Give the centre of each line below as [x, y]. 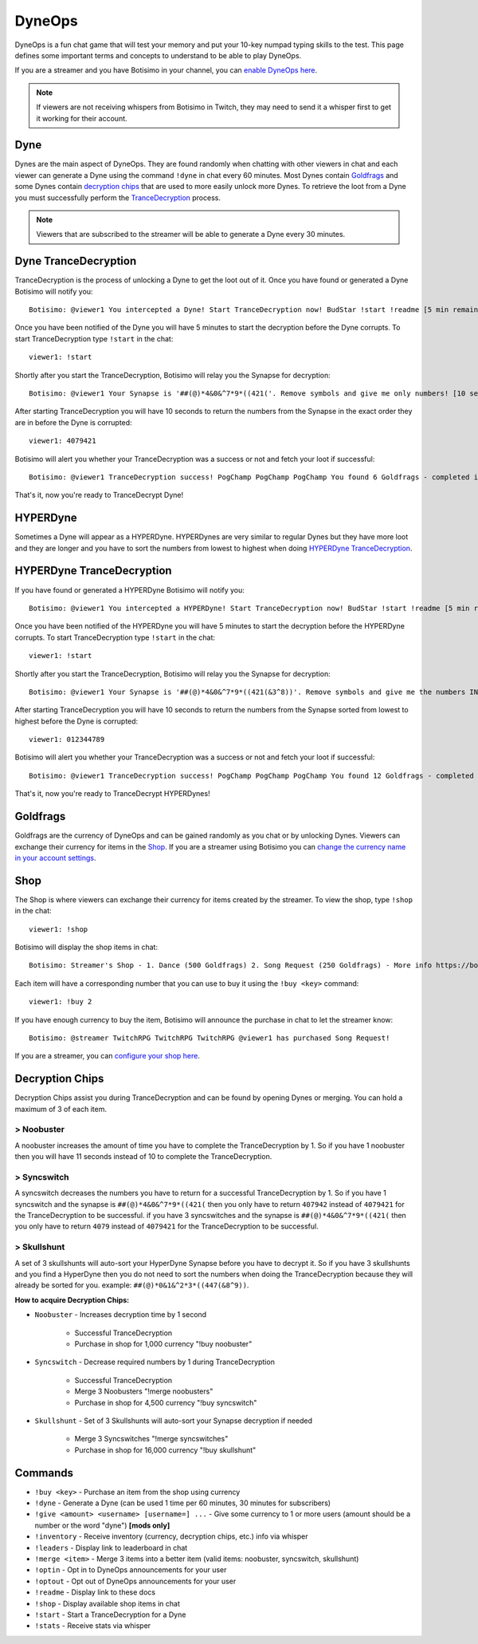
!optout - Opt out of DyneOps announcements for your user [135, 1581]
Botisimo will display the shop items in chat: [86, 947]
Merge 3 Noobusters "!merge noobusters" [144, 1391]
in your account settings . [55, 857]
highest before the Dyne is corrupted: [76, 721]
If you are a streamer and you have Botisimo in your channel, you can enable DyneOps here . [166, 70]
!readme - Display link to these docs [95, 1592]
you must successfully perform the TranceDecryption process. [118, 197]
